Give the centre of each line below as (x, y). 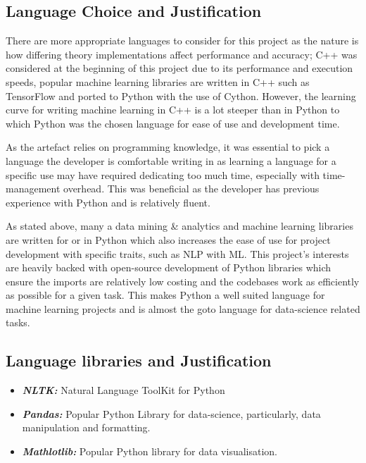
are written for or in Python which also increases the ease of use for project (168, 239)
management (33, 189)
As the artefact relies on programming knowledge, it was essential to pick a (168, 147)
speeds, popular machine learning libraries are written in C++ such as (158, 81)
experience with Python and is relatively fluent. (108, 202)
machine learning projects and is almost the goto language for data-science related (183, 308)
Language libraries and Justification (139, 360)
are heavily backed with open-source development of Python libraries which (169, 267)
